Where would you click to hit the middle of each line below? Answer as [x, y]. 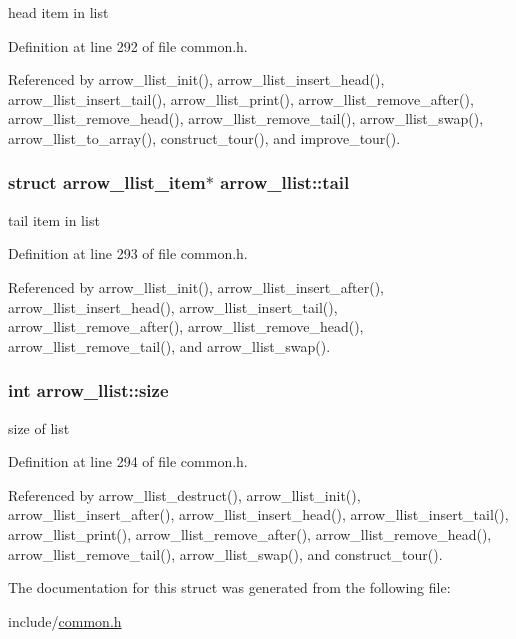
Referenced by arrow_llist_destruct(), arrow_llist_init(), [184, 494]
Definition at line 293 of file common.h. [128, 253]
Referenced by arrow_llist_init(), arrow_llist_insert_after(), [196, 286]
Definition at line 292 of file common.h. [128, 45]
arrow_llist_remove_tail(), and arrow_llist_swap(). [169, 345]
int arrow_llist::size [88, 390]
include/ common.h [65, 620]
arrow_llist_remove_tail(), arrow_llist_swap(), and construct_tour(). [225, 553]
